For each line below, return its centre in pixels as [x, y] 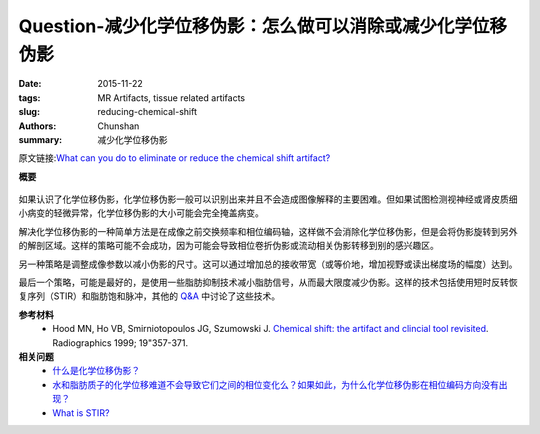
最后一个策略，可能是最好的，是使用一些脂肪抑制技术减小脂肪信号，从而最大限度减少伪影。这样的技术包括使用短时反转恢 [268, 282]
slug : [29, 112]
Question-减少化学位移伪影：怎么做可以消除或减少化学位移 [263, 26]
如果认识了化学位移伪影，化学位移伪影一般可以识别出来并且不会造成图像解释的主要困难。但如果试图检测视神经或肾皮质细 [268, 199]
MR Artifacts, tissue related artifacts [171, 97]
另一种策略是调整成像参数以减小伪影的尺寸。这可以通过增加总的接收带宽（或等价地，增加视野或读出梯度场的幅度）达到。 [268, 264]
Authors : [37, 126]
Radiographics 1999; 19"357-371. [120, 342]
